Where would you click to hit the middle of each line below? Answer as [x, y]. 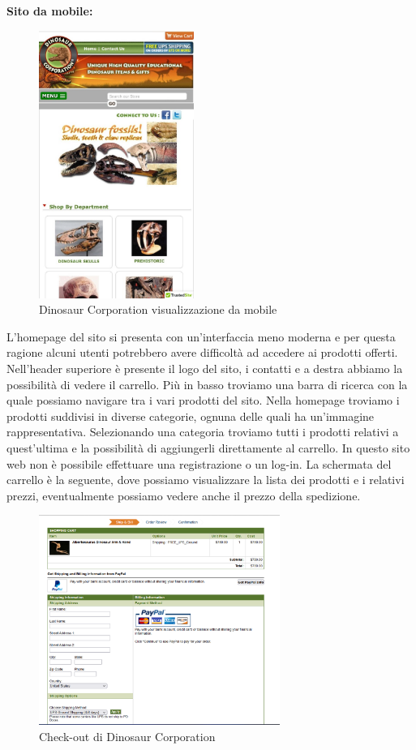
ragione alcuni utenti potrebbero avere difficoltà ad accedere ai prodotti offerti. [202, 352]
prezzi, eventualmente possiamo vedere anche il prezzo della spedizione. [184, 495]
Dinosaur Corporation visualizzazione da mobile [158, 309]
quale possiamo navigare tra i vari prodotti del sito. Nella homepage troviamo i [203, 400]
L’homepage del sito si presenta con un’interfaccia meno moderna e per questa [201, 336]
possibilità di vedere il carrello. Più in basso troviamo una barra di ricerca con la [207, 384]
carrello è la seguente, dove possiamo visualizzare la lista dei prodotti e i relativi [206, 480]
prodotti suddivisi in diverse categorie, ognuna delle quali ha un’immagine [191, 416]
